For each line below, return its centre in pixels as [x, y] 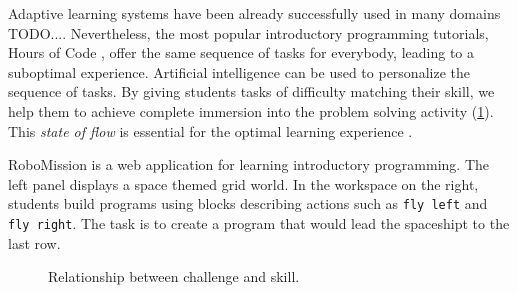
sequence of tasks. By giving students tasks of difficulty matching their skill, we [251, 91]
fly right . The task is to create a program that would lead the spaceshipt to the [259, 223]
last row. [34, 242]
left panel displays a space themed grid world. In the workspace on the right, [243, 183]
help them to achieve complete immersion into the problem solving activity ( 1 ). [251, 110]
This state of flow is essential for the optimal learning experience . [210, 130]
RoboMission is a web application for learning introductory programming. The [248, 164]
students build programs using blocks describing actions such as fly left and [248, 203]
